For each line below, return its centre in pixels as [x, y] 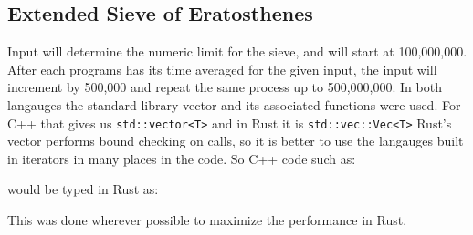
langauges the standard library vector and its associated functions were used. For [234, 104]
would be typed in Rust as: [83, 189]
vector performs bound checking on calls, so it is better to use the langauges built [236, 141]
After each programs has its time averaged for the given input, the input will [222, 69]
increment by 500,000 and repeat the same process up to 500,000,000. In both [225, 87]
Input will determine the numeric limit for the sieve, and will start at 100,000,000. [237, 51]
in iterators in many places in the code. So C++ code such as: [182, 158]
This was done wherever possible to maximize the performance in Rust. [207, 220]
